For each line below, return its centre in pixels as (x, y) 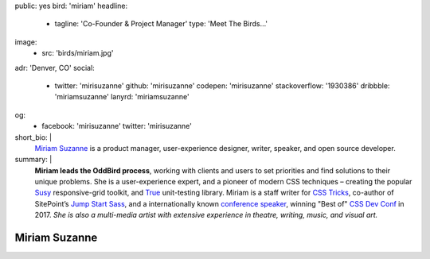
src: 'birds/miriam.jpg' (78, 53)
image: (26, 42)
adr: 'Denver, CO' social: (55, 68)
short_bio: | (33, 137)
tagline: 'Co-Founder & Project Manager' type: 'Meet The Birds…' (161, 24)
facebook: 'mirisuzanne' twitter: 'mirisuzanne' (117, 126)
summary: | (33, 160)
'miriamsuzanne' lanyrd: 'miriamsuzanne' (122, 97)
